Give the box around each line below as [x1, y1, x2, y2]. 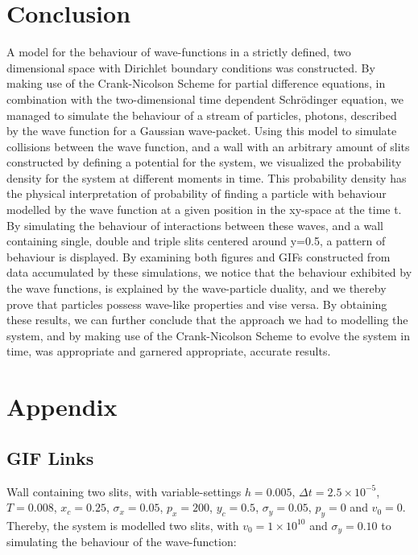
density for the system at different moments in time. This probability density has [6, 169, 407, 186]
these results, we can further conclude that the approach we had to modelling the [6, 311, 408, 328]
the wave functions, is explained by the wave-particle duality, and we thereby [6, 280, 387, 297]
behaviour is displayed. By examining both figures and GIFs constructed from [6, 248, 391, 265]
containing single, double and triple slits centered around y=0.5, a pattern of [6, 232, 386, 249]
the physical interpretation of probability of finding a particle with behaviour [6, 185, 387, 202]
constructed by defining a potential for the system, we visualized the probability [6, 154, 402, 171]
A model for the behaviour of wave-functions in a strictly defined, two [6, 43, 351, 60]
